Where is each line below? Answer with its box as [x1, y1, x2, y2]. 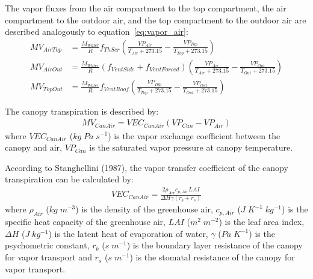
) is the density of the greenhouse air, [75, 203, 213, 215]
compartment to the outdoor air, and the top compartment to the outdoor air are [5, 13, 306, 26]
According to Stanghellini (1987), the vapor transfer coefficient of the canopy [5, 161, 288, 173]
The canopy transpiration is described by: [5, 104, 159, 117]
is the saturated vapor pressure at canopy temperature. [89, 141, 293, 154]
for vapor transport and [5, 251, 92, 263]
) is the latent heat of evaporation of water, [48, 227, 208, 239]
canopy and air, [5, 141, 62, 154]
